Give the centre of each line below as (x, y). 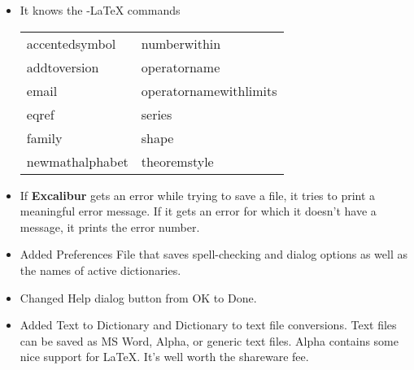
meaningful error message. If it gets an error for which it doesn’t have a (198, 211)
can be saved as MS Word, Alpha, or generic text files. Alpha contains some (209, 340)
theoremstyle (177, 161)
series (157, 114)
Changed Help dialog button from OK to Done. (138, 297)
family (44, 137)
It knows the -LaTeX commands (100, 10)
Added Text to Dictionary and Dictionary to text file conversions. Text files (208, 325)
